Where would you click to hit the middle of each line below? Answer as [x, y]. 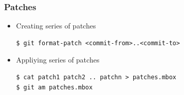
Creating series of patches [56, 26]
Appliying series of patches [58, 60]
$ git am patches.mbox [54, 87]
